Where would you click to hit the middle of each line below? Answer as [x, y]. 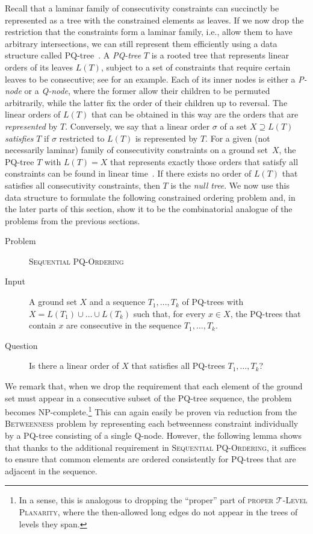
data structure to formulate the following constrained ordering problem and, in [150, 197]
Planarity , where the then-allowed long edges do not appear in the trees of [158, 512]
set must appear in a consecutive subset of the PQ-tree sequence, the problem [148, 397]
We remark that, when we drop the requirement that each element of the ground [154, 386]
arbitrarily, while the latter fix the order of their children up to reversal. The [146, 102]
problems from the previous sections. [73, 220]
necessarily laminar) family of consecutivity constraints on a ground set [136, 150]
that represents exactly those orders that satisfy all [204, 161]
